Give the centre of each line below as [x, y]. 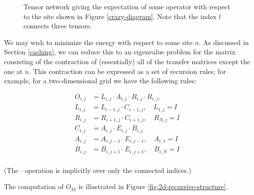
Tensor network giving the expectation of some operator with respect [127, 6]
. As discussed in [224, 42]
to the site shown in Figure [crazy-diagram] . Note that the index [120, 16]
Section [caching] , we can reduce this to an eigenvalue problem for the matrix [120, 52]
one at [13, 71]
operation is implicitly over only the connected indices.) [108, 170]
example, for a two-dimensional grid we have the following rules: [100, 81]
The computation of [34, 186]
